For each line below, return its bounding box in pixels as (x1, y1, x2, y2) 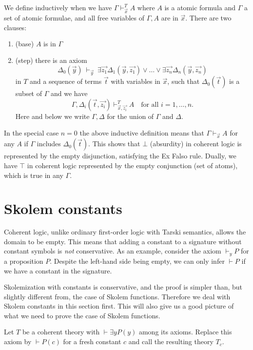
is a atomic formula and (164, 2, 236, 12)
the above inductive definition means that (79, 127, 204, 137)
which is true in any (4, 170, 63, 180)
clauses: (4, 22, 27, 32)
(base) (15, 39, 34, 49)
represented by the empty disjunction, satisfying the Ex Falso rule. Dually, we (4, 151, 236, 161)
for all (141, 101, 159, 109)
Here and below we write (15, 111, 90, 121)
